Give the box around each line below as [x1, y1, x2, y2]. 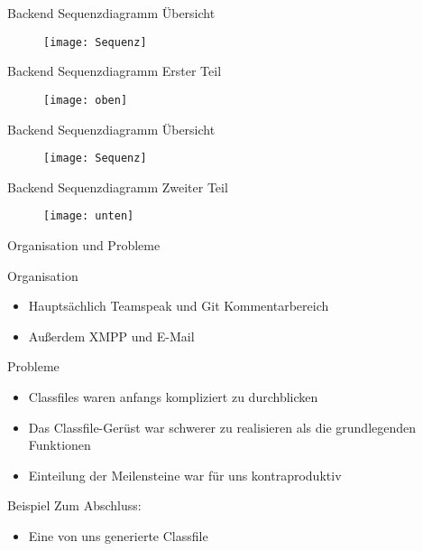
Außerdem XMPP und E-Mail [28, 326, 195, 345]
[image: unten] [43, 210, 134, 223]
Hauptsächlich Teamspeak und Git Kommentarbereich [28, 296, 329, 315]
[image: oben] [43, 93, 128, 107]
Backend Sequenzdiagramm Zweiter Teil [7, 177, 228, 196]
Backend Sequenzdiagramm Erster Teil [7, 61, 222, 80]
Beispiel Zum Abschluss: [7, 496, 142, 515]
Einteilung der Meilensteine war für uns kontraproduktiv [28, 465, 342, 484]
